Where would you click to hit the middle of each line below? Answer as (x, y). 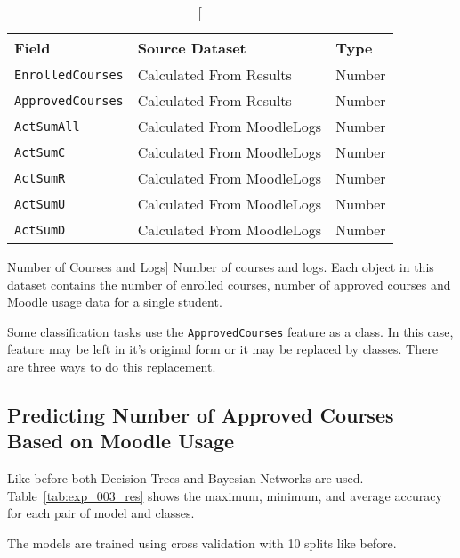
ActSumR (40, 178)
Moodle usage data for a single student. (115, 302)
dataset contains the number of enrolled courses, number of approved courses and (229, 284)
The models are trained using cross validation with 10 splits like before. (202, 543)
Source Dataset (192, 48)
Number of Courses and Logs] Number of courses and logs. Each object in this (221, 267)
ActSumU (40, 204)
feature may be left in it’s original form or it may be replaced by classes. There (222, 349)
